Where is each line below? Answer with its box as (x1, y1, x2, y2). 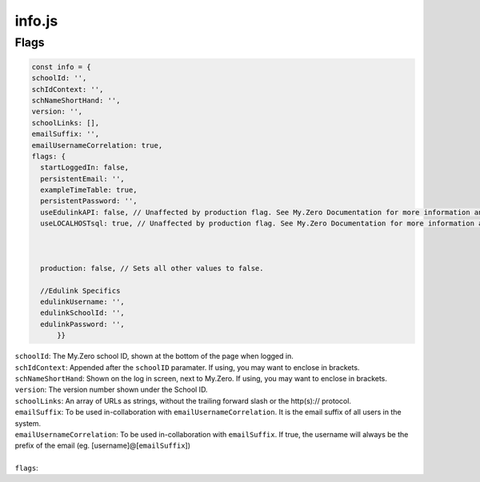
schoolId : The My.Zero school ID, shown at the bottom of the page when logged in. (14, 352, 294, 361)
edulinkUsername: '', (40, 297, 126, 306)
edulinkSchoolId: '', (40, 309, 126, 317)
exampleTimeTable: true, (40, 185, 138, 195)
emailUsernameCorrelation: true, (31, 141, 163, 149)
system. (14, 418, 42, 428)
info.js (14, 12, 58, 30)
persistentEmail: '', (40, 174, 126, 183)
